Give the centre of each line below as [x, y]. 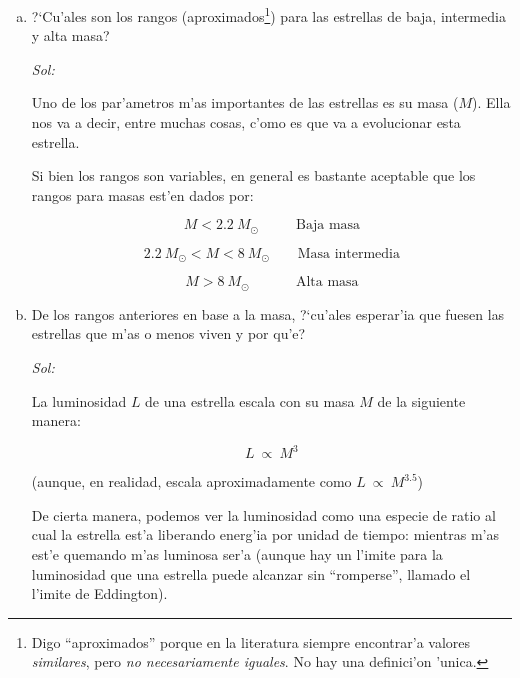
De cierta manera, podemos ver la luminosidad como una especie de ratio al [263, 514]
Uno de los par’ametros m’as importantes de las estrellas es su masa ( [245, 102]
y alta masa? [70, 35]
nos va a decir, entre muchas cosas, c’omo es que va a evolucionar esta [246, 122]
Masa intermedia [349, 253]
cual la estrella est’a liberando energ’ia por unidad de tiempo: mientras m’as [265, 534]
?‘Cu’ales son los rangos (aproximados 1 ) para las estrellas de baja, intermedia [268, 14]
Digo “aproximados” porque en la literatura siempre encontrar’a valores [251, 641]
